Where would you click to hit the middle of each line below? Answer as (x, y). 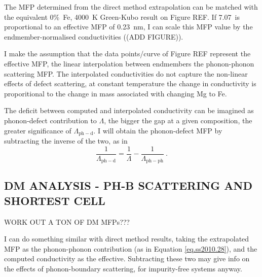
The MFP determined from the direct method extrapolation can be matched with (131, 7)
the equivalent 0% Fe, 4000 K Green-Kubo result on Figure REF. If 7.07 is (122, 16)
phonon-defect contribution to (50, 120)
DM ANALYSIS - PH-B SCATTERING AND (128, 185)
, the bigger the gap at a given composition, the (178, 120)
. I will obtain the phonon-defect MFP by (158, 130)
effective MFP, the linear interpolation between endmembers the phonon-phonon (129, 63)
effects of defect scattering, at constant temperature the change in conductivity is (130, 83)
